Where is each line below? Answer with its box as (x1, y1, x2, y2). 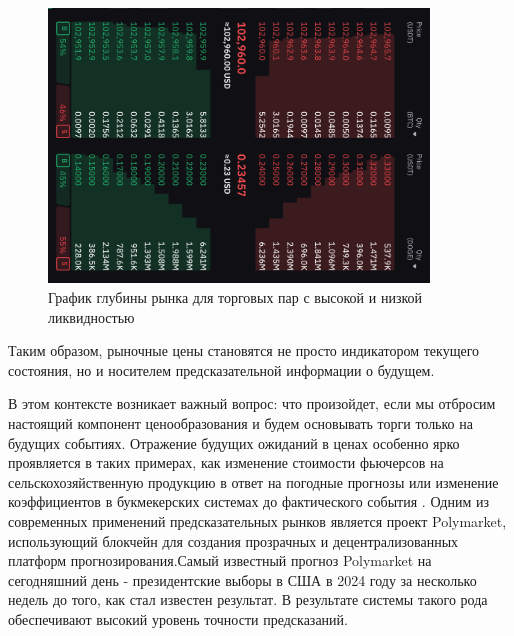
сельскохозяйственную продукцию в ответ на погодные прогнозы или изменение (8, 471, 499, 492)
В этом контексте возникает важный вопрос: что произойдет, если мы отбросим (8, 393, 496, 414)
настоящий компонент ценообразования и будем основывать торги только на (8, 412, 473, 433)
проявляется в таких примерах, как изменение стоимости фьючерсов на (8, 452, 444, 473)
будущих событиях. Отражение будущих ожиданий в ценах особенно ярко (8, 432, 460, 453)
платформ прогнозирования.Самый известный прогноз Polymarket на (8, 550, 432, 571)
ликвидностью (48, 306, 135, 327)
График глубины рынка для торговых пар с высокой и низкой (48, 286, 423, 307)
